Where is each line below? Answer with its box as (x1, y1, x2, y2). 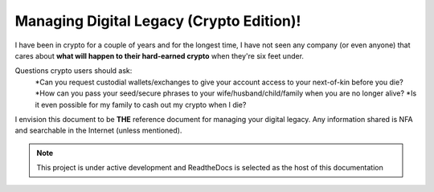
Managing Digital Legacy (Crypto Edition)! (14, 12, 301, 30)
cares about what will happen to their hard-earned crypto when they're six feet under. (14, 51, 305, 60)
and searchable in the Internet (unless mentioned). (14, 125, 182, 136)
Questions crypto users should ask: (14, 66, 133, 76)
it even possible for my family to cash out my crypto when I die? (35, 100, 247, 109)
